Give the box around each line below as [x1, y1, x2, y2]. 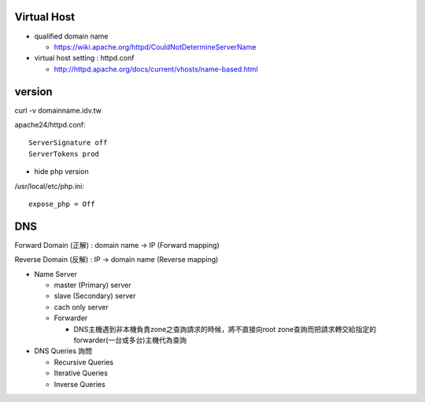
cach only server [54, 302, 109, 312]
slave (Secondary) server [54, 291, 136, 301]
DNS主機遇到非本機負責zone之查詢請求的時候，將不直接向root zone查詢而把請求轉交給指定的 [73, 324, 377, 334]
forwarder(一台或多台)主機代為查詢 [73, 335, 187, 345]
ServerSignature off [28, 138, 108, 147]
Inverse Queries [54, 379, 105, 389]
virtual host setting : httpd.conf [34, 53, 135, 63]
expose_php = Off [28, 199, 95, 208]
